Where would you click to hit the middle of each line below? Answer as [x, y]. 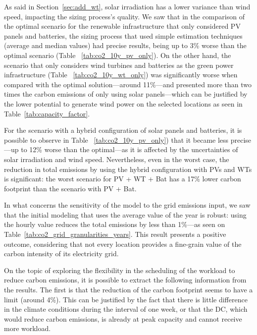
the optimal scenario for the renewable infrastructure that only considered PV [122, 26]
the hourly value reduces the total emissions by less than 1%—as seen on [115, 224]
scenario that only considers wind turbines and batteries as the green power [119, 65]
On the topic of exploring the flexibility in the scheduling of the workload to [120, 270]
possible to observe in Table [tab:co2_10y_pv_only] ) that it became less [116, 140]
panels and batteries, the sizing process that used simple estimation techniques [123, 35]
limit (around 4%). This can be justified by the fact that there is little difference [126, 299]
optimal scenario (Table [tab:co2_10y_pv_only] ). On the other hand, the [118, 55]
